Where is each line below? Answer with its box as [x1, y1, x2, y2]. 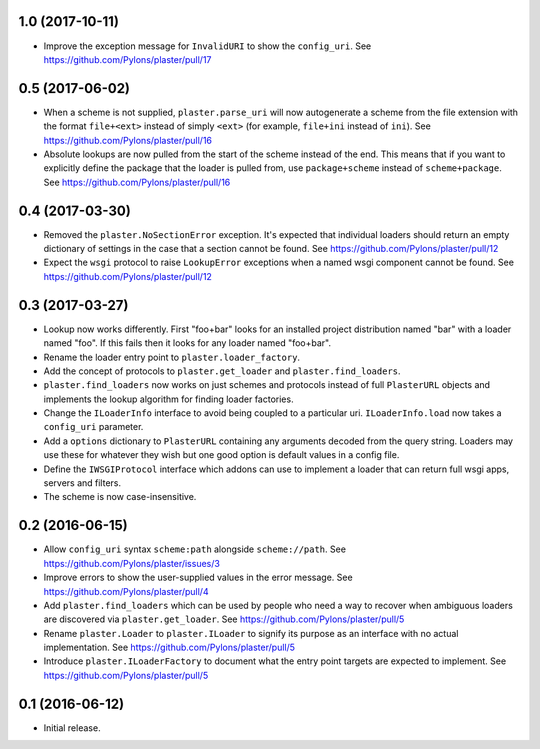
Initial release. [43, 721, 101, 734]
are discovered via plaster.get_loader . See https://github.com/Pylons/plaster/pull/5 [43, 613, 405, 625]
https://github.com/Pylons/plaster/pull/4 [43, 585, 209, 597]
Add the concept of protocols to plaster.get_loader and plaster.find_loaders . [43, 365, 401, 377]
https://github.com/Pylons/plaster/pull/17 [43, 53, 212, 65]
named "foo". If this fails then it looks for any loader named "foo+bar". [43, 337, 332, 349]
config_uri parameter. [43, 421, 144, 433]
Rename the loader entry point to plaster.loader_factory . [43, 351, 300, 363]
